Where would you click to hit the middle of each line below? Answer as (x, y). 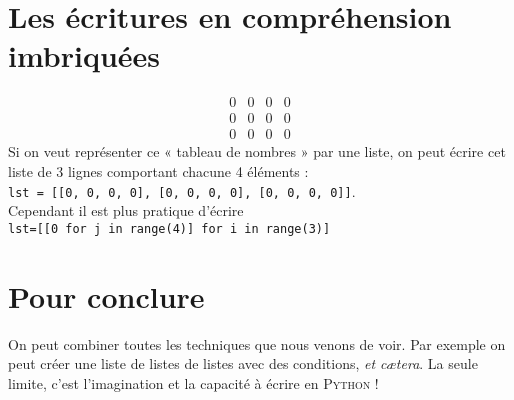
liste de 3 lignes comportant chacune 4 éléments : (158, 171)
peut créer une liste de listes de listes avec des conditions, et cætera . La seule (243, 363)
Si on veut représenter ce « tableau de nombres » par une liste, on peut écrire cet (257, 151)
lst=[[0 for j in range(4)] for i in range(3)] (169, 228)
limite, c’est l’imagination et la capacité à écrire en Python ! (193, 382)
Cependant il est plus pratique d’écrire (126, 210)
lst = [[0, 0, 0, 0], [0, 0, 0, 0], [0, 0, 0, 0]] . (182, 190)
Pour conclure (106, 295)
